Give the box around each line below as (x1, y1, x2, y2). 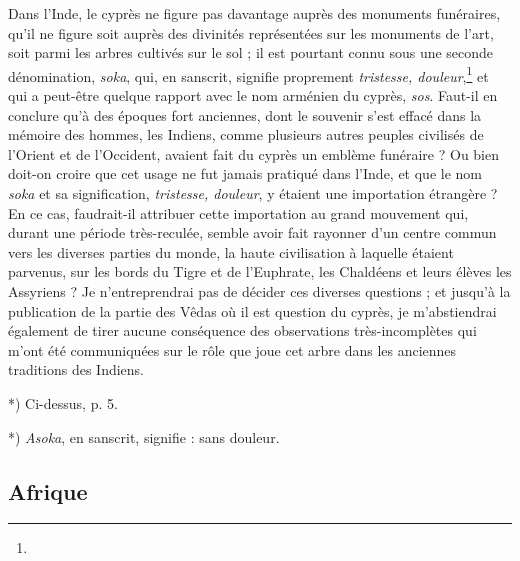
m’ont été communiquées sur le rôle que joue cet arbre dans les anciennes (8, 339, 457, 360)
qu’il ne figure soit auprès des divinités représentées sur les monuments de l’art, (8, 22, 494, 43)
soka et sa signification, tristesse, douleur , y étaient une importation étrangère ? (8, 183, 498, 203)
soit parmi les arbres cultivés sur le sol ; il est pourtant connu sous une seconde (8, 42, 494, 63)
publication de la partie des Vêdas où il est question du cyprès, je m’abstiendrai (8, 300, 497, 321)
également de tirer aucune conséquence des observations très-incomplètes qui (8, 320, 477, 341)
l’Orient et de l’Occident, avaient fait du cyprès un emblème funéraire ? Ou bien (8, 143, 500, 164)
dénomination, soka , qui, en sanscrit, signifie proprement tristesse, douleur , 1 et (8, 62, 489, 86)
